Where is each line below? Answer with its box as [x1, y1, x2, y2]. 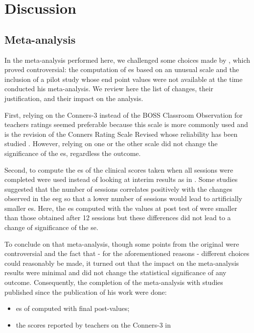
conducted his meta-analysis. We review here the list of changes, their [4, 83, 213, 94]
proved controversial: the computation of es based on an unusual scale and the [4, 64, 239, 75]
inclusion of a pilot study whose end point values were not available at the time [4, 74, 243, 84]
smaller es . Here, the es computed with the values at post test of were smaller [4, 203, 237, 213]
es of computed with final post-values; [16, 303, 130, 313]
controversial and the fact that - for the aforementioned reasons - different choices [4, 248, 250, 258]
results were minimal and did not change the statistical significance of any [4, 267, 227, 278]
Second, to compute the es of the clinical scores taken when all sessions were [4, 164, 233, 175]
